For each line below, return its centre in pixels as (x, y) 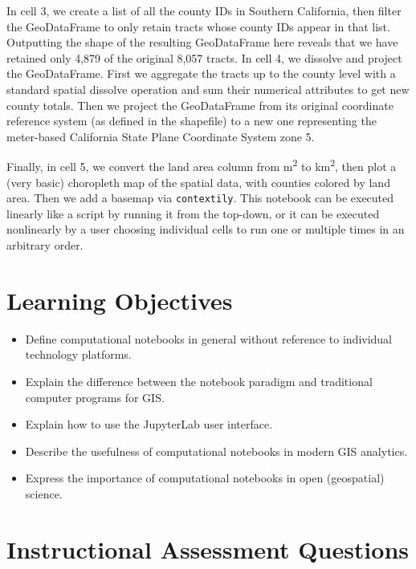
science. (44, 493)
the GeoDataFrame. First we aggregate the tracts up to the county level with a (201, 73)
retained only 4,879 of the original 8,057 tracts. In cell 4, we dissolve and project (204, 57)
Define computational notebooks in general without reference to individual (209, 338)
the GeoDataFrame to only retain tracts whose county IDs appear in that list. (198, 26)
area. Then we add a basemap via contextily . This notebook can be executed (200, 198)
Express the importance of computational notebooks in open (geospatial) (205, 478)
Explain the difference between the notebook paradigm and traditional (199, 381)
